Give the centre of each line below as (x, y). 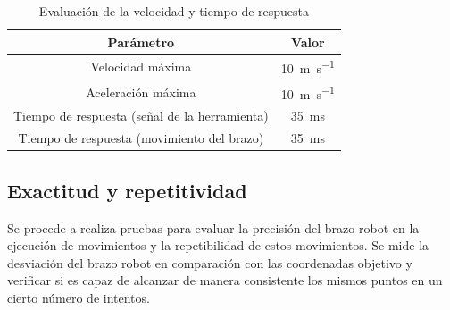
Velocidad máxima (141, 67)
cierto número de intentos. (79, 297)
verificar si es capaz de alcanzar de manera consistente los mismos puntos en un (225, 280)
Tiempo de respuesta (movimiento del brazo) (141, 138)
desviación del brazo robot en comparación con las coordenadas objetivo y (210, 262)
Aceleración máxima (141, 92)
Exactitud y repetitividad (127, 190)
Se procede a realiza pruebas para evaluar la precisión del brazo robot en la (213, 227)
